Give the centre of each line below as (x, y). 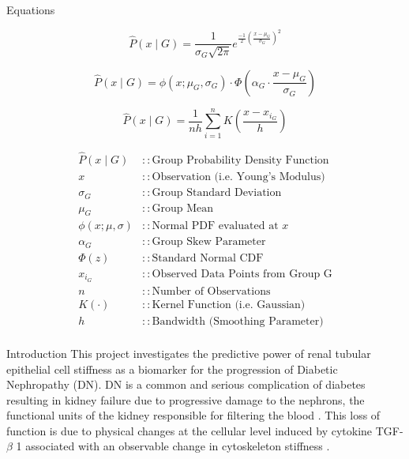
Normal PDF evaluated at (215, 226)
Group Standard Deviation (217, 193)
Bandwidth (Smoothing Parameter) (238, 321)
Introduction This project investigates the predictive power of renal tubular (189, 353)
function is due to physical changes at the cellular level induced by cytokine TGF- (205, 430)
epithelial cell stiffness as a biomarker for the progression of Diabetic (172, 369)
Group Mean (183, 208)
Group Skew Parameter (209, 242)
